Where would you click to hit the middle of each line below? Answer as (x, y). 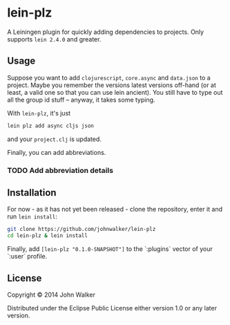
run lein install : (32, 216)
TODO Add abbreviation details (60, 170)
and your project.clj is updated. (55, 139)
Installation (32, 193)
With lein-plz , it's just (39, 113)
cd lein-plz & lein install (48, 236)
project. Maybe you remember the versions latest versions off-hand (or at (112, 85)
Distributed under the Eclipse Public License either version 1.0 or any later (112, 308)
